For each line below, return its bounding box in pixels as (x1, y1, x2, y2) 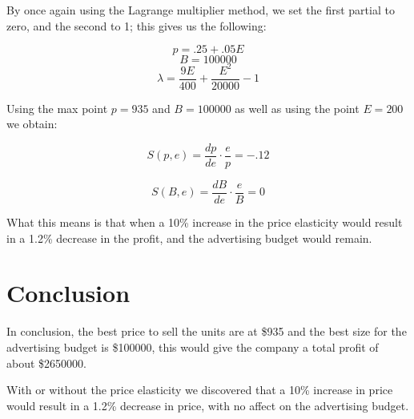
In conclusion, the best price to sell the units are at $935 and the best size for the (6, 323, 407, 340)
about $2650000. (6, 354, 86, 371)
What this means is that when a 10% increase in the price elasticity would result (6, 214, 403, 231)
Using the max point (6, 99, 108, 116)
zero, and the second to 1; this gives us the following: (6, 17, 267, 34)
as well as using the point (235, 99, 360, 116)
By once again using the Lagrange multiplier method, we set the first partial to (6, 2, 395, 18)
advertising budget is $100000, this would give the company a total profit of (6, 338, 379, 355)
